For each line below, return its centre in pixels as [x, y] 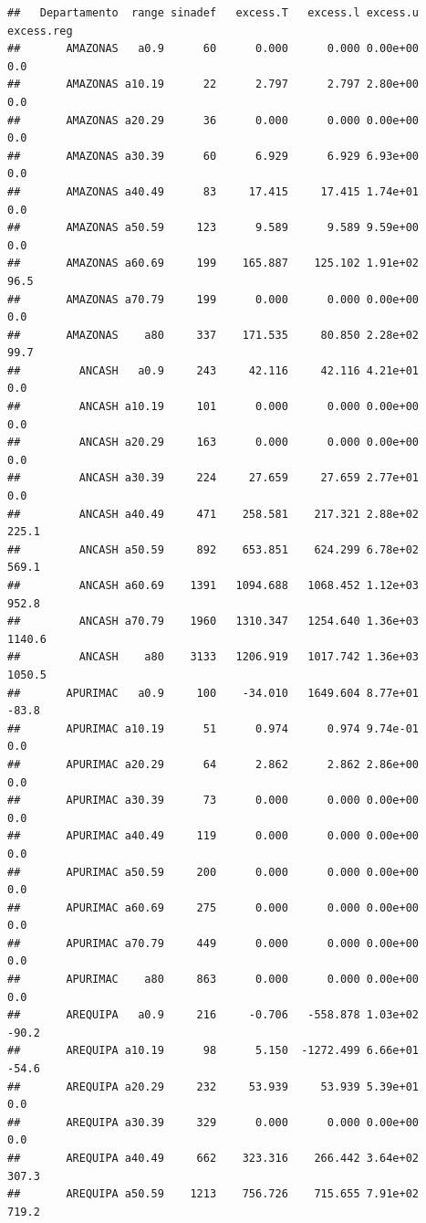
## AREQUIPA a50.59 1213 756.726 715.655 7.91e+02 [213, 1194]
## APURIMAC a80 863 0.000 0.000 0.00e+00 [213, 980]
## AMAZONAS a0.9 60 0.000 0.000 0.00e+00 [213, 49]
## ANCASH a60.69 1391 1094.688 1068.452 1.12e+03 [213, 585]
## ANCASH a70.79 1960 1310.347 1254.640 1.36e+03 [213, 622]
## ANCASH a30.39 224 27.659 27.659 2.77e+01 [213, 478]
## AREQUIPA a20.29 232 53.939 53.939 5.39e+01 [213, 1086]
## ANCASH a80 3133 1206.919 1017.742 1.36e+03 [213, 657]
